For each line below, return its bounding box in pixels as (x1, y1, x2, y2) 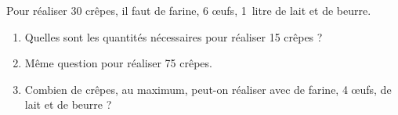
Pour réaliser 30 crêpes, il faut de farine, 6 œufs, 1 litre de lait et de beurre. (6, 2, 371, 18)
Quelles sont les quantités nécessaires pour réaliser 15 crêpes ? (24, 28, 323, 45)
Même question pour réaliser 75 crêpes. (24, 55, 212, 71)
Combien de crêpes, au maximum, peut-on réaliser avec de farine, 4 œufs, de (24, 81, 392, 97)
